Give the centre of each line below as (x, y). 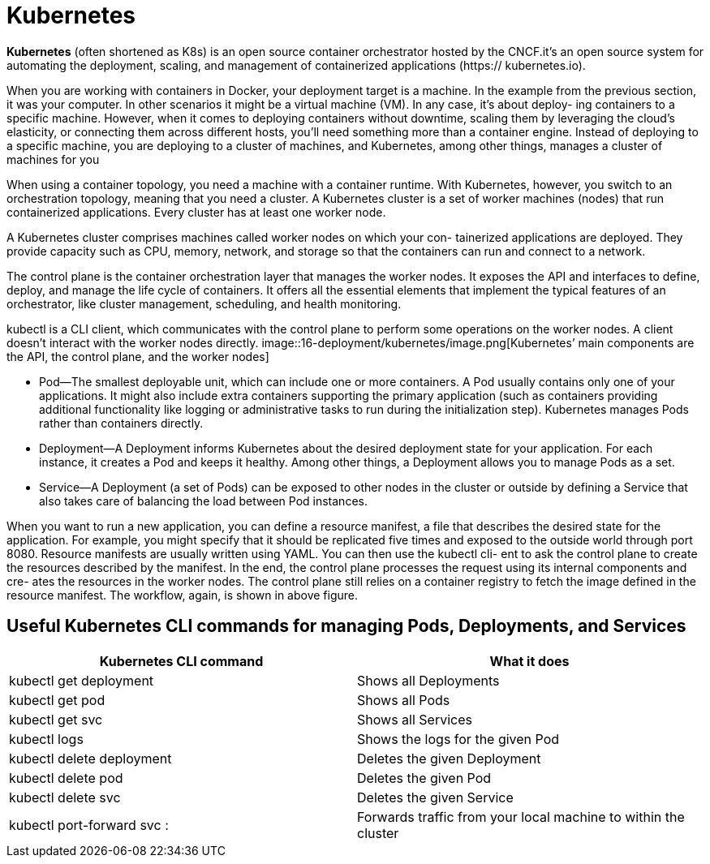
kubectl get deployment (82, 680)
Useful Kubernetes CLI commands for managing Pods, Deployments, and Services (346, 626)
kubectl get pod (57, 700)
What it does (529, 661)
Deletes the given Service (435, 797)
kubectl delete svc (65, 797)
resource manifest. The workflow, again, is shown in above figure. (183, 595)
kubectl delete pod (66, 778)
